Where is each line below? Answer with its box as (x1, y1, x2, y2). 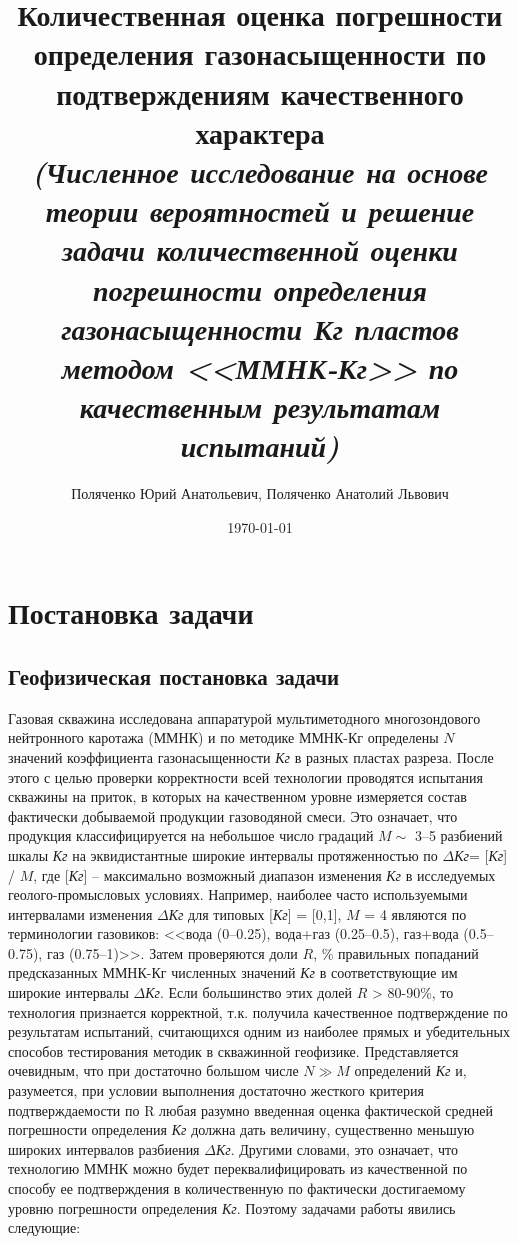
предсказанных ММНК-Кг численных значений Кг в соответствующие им (8, 962, 458, 983)
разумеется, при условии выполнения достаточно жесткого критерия (8, 1080, 424, 1101)
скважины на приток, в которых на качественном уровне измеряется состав (8, 786, 467, 807)
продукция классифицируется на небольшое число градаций (8, 825, 374, 846)
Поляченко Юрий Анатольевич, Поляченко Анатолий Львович (71, 483, 449, 504)
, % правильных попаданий (313, 942, 479, 963)
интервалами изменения (8, 903, 153, 924)
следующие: (8, 1217, 81, 1238)
